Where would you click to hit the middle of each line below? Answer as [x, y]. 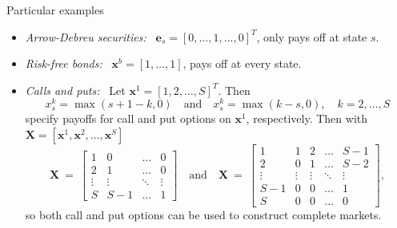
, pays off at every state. [242, 63]
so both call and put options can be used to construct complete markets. [203, 215]
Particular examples [55, 10]
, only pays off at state [312, 36]
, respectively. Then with [307, 118]
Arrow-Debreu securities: [86, 36]
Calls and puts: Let [75, 90]
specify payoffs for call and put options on [128, 118]
